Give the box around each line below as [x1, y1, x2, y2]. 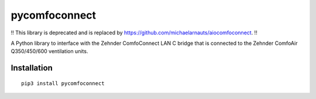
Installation [11, 63, 53, 73]
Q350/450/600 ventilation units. [11, 48, 88, 55]
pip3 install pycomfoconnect [21, 80, 105, 87]
